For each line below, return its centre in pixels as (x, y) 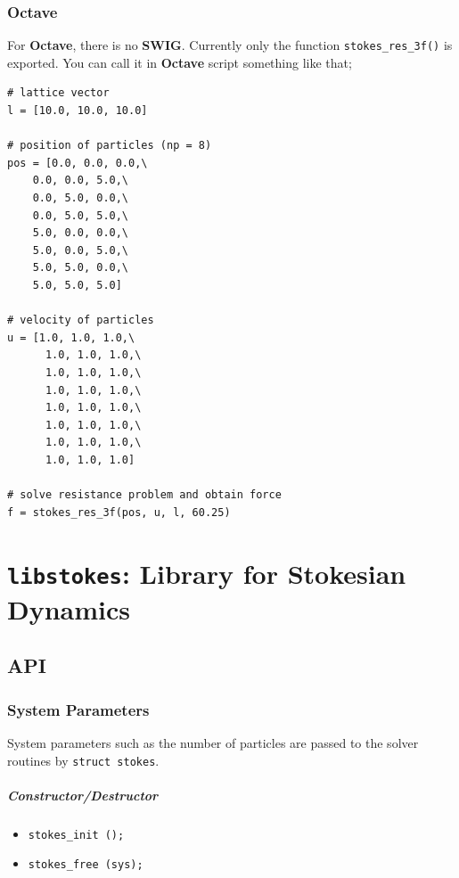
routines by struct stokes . (83, 760)
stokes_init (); (76, 835)
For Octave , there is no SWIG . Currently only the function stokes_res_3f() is (230, 45)
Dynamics (69, 608)
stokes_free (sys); (86, 865)
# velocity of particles (81, 320)
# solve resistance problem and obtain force (144, 495)
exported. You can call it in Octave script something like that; (180, 62)
